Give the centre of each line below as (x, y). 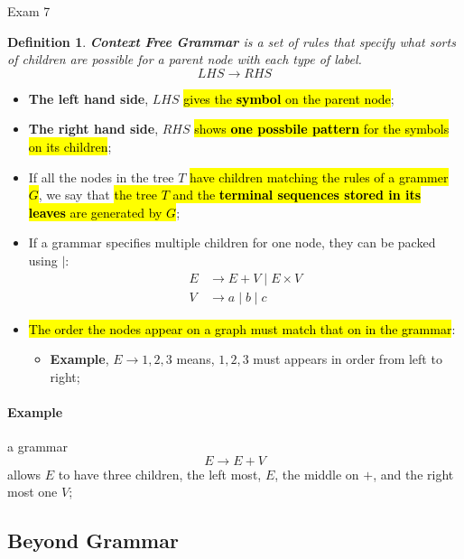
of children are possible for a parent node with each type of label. (185, 59)
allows (24, 474)
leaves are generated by (95, 212)
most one (32, 492)
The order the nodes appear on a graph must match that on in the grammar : (242, 328)
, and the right (413, 474)
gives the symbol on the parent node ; (289, 98)
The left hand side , (88, 98)
